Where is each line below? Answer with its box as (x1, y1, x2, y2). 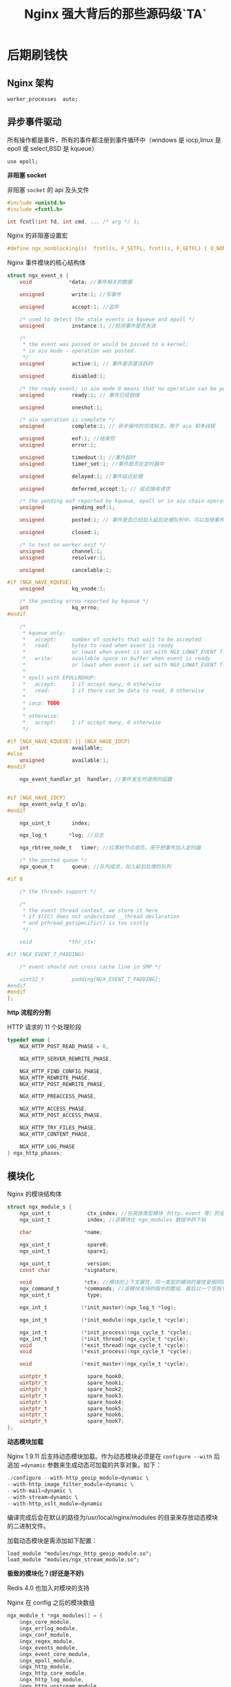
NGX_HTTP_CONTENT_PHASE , (19, 1130, 91, 1138)
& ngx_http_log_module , (19, 1677, 85, 1684)
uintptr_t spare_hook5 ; (19, 1405, 125, 1412)
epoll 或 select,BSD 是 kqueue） (7, 144, 98, 152)
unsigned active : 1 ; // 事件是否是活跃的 (19, 361, 153, 368)
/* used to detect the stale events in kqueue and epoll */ (19, 316, 195, 323)
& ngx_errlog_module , (19, 1625, 78, 1632)
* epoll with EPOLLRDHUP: (22, 674, 97, 681)
